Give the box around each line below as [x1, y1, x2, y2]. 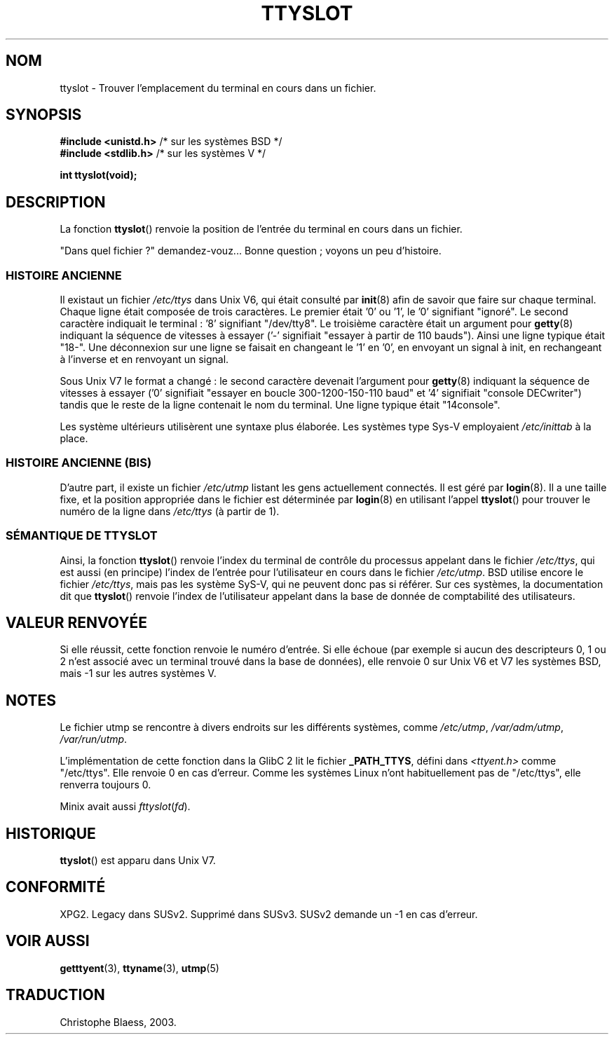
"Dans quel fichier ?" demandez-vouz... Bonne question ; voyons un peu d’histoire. [60, 245, 442, 257]
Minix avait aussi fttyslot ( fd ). [60, 800, 191, 813]
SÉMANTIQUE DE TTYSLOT [6, 528, 158, 543]
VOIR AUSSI [6, 932, 90, 950]
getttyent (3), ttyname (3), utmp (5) [60, 962, 219, 974]
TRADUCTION [6, 986, 105, 1004]
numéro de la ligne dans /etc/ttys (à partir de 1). [60, 505, 280, 517]
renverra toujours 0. [60, 779, 151, 791]
